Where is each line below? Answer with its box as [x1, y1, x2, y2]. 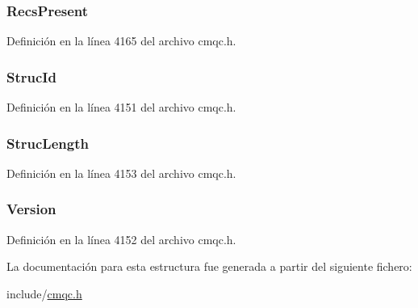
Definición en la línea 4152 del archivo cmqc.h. [6, 230, 236, 247]
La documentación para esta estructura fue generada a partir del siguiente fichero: [6, 258, 412, 275]
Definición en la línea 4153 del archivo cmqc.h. [6, 164, 236, 181]
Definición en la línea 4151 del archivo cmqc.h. [6, 99, 236, 116]
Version [6, 199, 56, 219]
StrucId [6, 66, 56, 86]
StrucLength [6, 133, 89, 153]
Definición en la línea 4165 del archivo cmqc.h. [6, 32, 236, 49]
